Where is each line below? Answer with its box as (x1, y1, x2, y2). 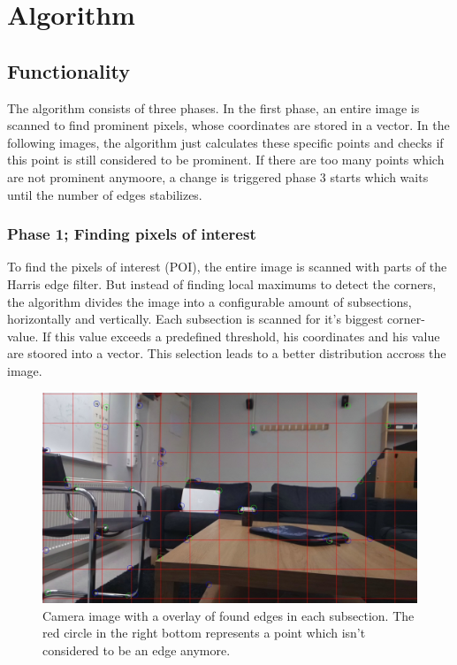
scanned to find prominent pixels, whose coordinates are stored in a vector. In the (7, 116, 450, 134)
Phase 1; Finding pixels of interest (7, 223, 256, 245)
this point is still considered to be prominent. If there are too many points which (7, 150, 445, 169)
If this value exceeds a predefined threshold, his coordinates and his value (42, 326, 440, 345)
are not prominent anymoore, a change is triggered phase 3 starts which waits (7, 167, 429, 186)
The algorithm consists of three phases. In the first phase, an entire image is (7, 98, 420, 117)
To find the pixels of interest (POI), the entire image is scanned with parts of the (7, 257, 447, 276)
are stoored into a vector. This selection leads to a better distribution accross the (7, 344, 446, 363)
